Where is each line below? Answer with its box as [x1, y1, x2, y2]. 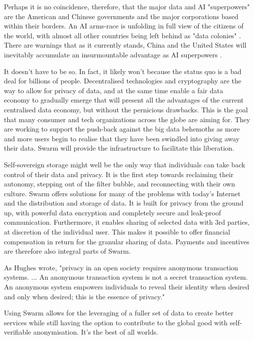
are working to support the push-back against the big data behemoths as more [4, 124, 240, 134]
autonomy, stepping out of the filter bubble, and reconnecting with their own [4, 179, 235, 189]
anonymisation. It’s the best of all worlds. [33, 327, 158, 337]
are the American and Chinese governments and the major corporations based [4, 11, 239, 21]
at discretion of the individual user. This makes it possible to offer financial [4, 227, 230, 237]
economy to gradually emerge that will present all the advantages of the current [4, 95, 244, 105]
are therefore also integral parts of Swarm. [4, 246, 131, 256]
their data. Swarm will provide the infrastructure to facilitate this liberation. [4, 143, 234, 153]
